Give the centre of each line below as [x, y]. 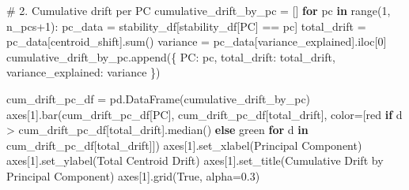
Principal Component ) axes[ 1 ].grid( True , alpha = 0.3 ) [133, 175]
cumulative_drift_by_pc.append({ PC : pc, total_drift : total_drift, [171, 56]
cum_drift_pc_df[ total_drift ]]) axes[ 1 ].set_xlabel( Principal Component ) [184, 145]
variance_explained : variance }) [83, 72]
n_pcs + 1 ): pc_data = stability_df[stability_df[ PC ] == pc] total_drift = [186, 26]
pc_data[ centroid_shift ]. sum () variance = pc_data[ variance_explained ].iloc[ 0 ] [197, 41]
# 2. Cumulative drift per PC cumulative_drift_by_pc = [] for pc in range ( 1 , [199, 10]
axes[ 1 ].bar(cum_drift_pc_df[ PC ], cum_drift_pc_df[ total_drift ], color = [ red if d [204, 114]
